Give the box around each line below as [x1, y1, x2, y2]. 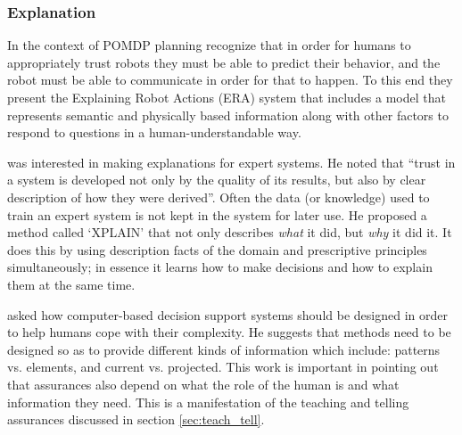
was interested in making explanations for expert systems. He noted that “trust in [7, 152, 456, 171]
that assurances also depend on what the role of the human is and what [7, 374, 400, 393]
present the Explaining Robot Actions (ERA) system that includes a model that [7, 88, 446, 106]
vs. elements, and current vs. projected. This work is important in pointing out [7, 357, 439, 376]
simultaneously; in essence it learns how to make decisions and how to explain [7, 258, 433, 276]
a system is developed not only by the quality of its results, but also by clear [7, 170, 426, 189]
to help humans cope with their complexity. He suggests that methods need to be [7, 323, 451, 341]
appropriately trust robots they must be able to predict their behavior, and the [7, 53, 441, 71]
